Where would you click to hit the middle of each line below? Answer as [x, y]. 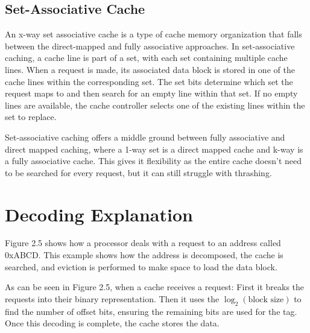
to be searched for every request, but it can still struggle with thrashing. [138, 172]
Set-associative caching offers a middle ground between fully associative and [145, 137]
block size [266, 300]
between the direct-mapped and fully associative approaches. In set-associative [150, 46]
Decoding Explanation [99, 214]
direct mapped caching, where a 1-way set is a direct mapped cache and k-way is [154, 149]
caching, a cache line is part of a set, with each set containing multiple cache [146, 58]
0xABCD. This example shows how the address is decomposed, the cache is [144, 255]
